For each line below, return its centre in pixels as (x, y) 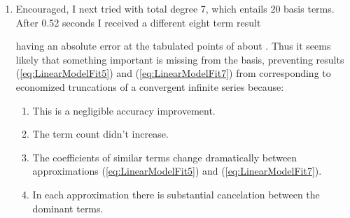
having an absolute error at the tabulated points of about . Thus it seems (173, 46)
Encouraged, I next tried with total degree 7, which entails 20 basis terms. (175, 8)
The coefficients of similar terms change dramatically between (165, 157)
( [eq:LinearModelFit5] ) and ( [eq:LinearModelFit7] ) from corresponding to (173, 73)
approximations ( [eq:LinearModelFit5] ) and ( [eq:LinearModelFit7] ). (177, 171)
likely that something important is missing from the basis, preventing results (180, 59)
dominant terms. (68, 208)
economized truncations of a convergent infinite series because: (150, 86)
